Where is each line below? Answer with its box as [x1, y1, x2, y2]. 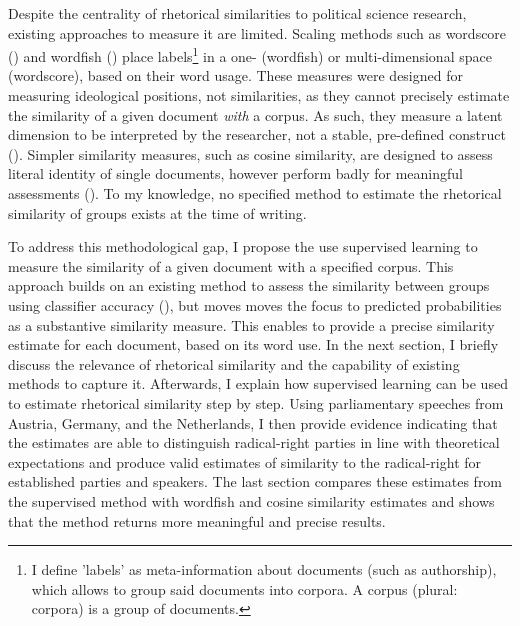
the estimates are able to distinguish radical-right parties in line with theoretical [8, 432, 500, 453]
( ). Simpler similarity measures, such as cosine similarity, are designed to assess [8, 143, 493, 164]
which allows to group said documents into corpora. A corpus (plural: [31, 578, 458, 599]
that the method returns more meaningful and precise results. [8, 510, 386, 531]
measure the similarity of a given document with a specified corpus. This [8, 255, 454, 276]
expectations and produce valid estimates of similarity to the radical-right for [8, 451, 482, 472]
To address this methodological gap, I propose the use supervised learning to [8, 236, 478, 257]
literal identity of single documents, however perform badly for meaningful [8, 163, 463, 184]
